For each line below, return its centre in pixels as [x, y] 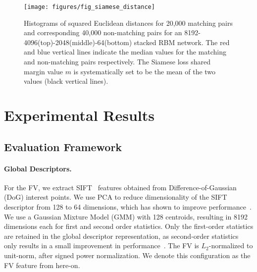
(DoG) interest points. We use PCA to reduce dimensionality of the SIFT [116, 197]
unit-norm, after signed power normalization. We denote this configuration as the [127, 255]
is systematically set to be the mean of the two [145, 71]
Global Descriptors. [38, 168]
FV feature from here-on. [42, 265]
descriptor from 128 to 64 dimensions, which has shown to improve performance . [128, 206]
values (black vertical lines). [66, 81]
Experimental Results [79, 115]
